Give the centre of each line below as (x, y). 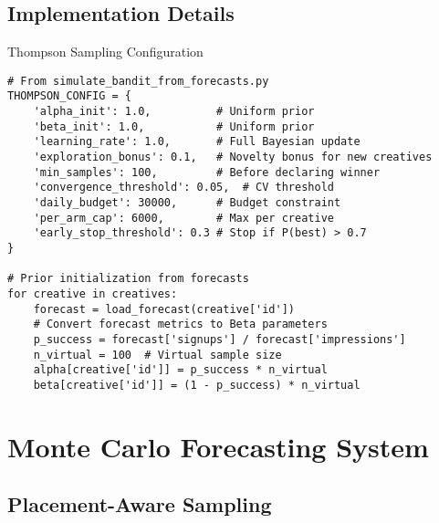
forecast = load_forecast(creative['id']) (164, 309)
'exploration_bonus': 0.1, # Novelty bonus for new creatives (233, 157)
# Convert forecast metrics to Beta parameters (180, 324)
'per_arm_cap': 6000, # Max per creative (183, 218)
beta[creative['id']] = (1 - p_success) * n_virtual (197, 385)
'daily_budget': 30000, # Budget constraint (187, 203)
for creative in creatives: (93, 293)
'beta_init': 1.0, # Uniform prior (174, 126)
